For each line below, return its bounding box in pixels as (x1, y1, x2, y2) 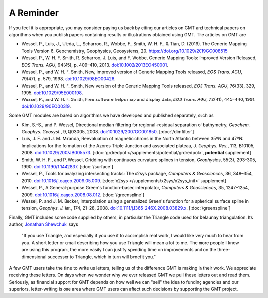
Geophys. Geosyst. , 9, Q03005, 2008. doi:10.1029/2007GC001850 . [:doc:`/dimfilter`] (21, 129, 194, 135)
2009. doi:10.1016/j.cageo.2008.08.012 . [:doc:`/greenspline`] (21, 192, 145, 198)
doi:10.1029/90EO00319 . (21, 103, 71, 109)
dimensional (21, 254, 47, 260)
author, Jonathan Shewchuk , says (9, 221, 79, 227)
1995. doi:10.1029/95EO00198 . (21, 90, 83, 96)
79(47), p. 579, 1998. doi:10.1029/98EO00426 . (21, 76, 116, 82)
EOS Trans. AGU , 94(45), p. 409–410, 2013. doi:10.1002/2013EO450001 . (21, 62, 168, 68)
